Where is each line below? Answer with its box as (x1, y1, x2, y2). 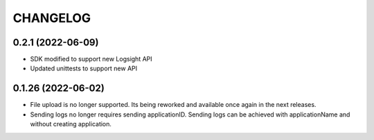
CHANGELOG (12, 10, 91, 26)
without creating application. (30, 120, 112, 128)
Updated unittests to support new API (30, 64, 138, 72)
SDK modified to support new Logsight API (30, 55, 152, 63)
